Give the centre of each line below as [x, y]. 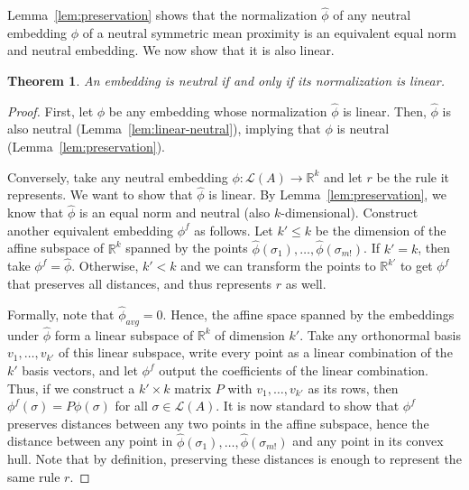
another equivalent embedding [91, 230]
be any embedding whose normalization [218, 111]
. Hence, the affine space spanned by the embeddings [308, 314]
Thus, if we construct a [71, 388]
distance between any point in [90, 441]
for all [131, 406]
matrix [193, 388]
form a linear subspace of [124, 334]
